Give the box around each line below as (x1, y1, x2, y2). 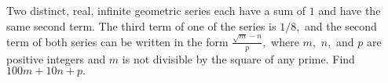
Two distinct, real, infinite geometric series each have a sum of (6, 2, 306, 18)
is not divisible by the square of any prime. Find (122, 50, 355, 67)
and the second (305, 17, 377, 34)
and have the (318, 2, 381, 18)
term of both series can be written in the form (6, 33, 229, 49)
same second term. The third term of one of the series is (6, 17, 276, 34)
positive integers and (6, 50, 106, 67)
